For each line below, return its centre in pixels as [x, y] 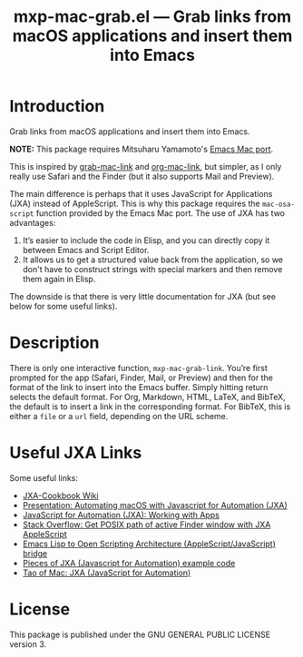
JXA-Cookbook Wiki [60, 495]
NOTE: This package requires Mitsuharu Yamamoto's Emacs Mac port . [142, 149]
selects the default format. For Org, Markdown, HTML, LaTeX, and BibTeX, [147, 397]
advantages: [33, 222]
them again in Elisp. [59, 279]
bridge [35, 553]
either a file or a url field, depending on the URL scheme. [119, 416]
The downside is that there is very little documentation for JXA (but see [143, 296]
